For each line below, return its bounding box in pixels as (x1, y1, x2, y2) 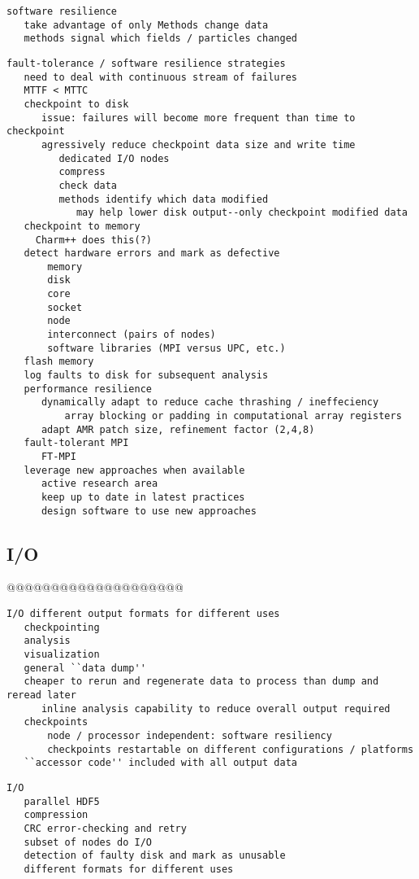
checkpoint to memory (24, 220, 140, 232)
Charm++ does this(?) (35, 234, 152, 246)
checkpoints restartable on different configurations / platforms (47, 743, 414, 755)
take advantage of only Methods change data (24, 19, 269, 31)
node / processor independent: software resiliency (47, 729, 332, 741)
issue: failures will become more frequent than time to (41, 112, 356, 124)
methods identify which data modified (58, 193, 269, 205)
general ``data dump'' (24, 662, 146, 674)
